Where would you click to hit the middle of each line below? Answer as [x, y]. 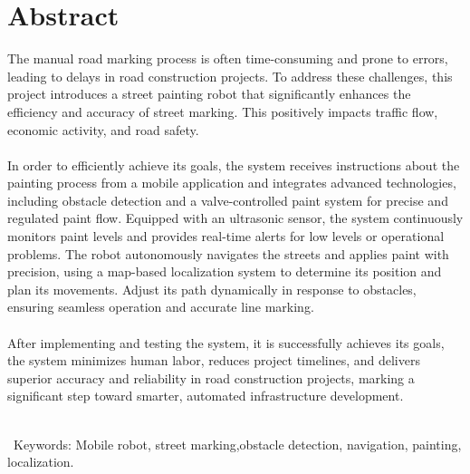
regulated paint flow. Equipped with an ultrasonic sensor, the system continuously [235, 218]
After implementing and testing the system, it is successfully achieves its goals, [226, 342]
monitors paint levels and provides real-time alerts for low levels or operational [226, 236]
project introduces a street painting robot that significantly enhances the [209, 94]
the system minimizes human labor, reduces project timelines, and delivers [214, 360]
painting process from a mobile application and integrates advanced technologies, [232, 183]
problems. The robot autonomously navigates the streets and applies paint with [228, 253]
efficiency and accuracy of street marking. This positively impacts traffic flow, [223, 111]
